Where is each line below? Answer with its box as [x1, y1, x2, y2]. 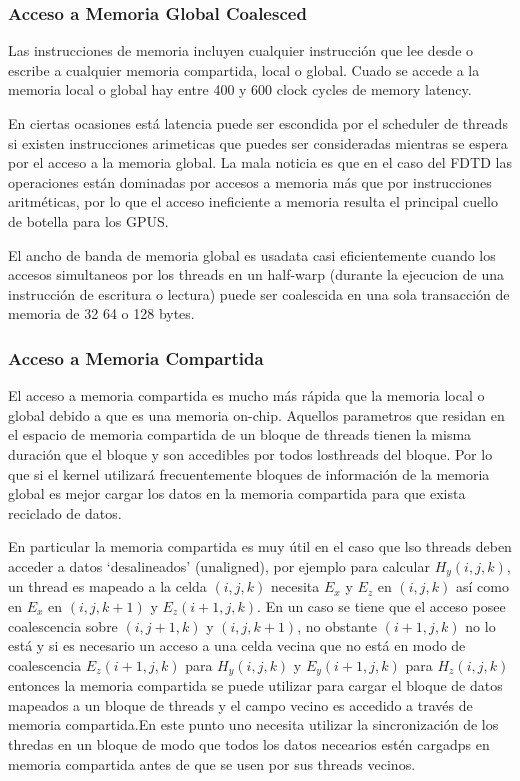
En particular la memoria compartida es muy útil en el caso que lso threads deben [8, 536, 512, 557]
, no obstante [297, 615, 377, 636]
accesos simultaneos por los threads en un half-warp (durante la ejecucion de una [8, 264, 505, 285]
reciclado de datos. [8, 502, 122, 523]
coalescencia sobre [8, 615, 118, 636]
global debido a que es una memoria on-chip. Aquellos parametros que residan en [8, 404, 505, 425]
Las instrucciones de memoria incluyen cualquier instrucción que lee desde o [8, 40, 474, 61]
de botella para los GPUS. [8, 210, 169, 231]
